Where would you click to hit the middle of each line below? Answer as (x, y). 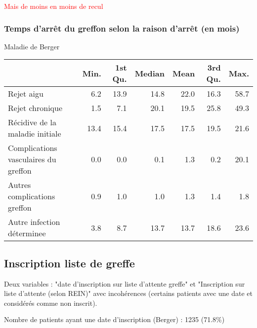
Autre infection (34, 222)
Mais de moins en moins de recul (54, 6)
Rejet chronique (35, 108)
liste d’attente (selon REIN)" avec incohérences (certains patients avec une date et (128, 293)
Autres (20, 185)
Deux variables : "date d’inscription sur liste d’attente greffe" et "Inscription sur (125, 283)
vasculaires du (32, 159)
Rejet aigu (26, 94)
